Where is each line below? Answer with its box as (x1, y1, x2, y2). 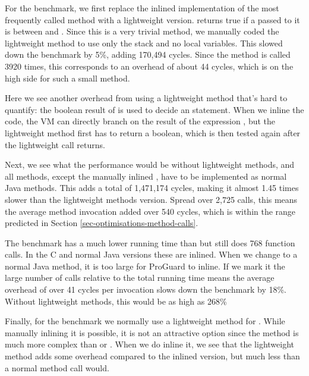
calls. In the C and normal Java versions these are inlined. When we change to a (5, 248, 298, 261)
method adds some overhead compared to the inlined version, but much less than (5, 350, 300, 362)
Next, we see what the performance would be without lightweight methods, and (5, 158, 295, 171)
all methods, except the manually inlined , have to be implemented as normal (5, 170, 287, 182)
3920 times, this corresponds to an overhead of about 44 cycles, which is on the (5, 59, 294, 72)
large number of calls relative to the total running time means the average (5, 271, 275, 284)
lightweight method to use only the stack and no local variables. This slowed (5, 36, 283, 49)
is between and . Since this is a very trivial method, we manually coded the (5, 25, 279, 37)
